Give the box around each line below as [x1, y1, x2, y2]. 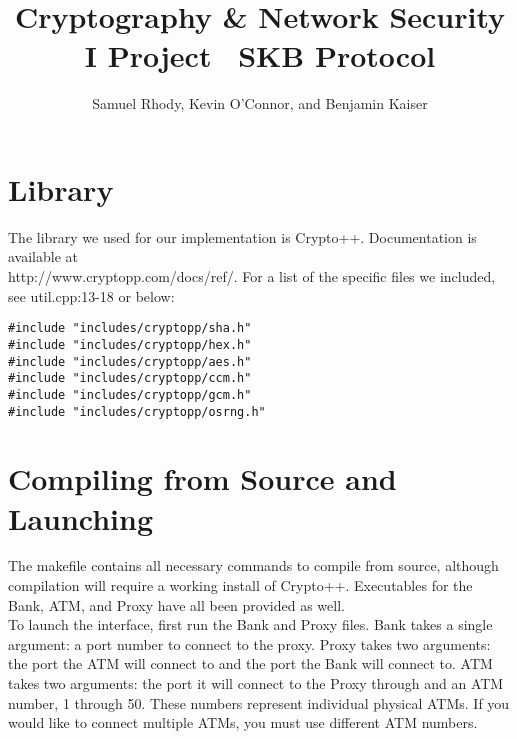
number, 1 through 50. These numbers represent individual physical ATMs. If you [8, 692, 510, 713]
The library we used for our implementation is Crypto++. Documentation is [8, 226, 477, 247]
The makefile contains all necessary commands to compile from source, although [8, 555, 499, 576]
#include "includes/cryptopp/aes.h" [8, 354, 252, 369]
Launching [8, 497, 154, 538]
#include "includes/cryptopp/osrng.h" [8, 404, 266, 419]
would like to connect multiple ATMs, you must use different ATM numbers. [8, 712, 478, 733]
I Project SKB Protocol [84, 35, 436, 76]
